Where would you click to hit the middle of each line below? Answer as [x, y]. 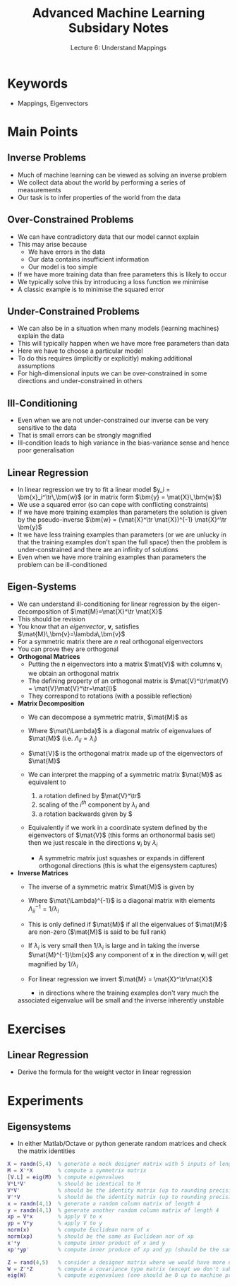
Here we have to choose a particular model [80, 351]
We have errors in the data [67, 252]
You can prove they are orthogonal [68, 649]
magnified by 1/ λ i [53, 965]
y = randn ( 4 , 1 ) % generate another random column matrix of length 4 [113, 1210]
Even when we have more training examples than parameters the [112, 557]
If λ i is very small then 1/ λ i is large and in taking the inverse [114, 947]
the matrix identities [46, 1151]
